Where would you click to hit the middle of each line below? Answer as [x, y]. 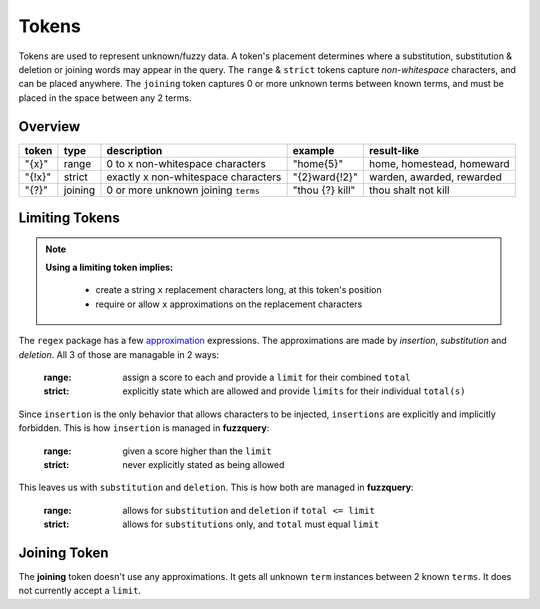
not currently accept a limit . [80, 591]
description [134, 150]
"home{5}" [318, 163]
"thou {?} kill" [324, 190]
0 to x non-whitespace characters [186, 163]
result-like [394, 150]
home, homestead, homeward [439, 163]
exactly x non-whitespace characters [194, 177]
